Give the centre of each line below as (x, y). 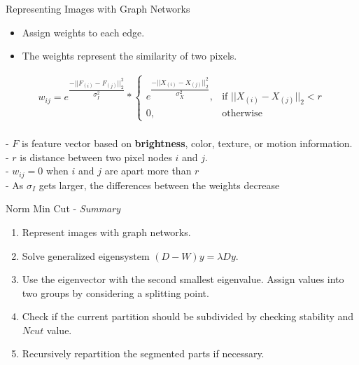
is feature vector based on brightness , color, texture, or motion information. (187, 143)
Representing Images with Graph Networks (98, 8)
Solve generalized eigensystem (86, 255)
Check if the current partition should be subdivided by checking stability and (188, 316)
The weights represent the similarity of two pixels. (129, 56)
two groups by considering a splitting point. (115, 292)
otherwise (242, 114)
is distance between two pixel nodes (96, 157)
